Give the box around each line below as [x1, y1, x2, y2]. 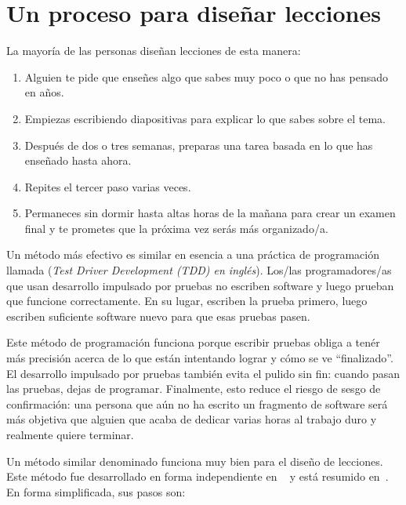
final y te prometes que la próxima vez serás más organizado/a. [24, 220, 328, 236]
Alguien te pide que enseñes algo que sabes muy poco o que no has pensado [24, 68, 388, 85]
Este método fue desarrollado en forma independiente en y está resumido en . [6, 468, 389, 485]
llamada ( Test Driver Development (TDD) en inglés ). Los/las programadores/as [6, 262, 392, 278]
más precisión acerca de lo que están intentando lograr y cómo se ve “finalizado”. [6, 350, 393, 366]
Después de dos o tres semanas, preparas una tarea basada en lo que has [24, 136, 373, 153]
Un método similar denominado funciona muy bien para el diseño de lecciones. [6, 452, 383, 469]
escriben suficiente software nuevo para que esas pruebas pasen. [6, 307, 310, 324]
